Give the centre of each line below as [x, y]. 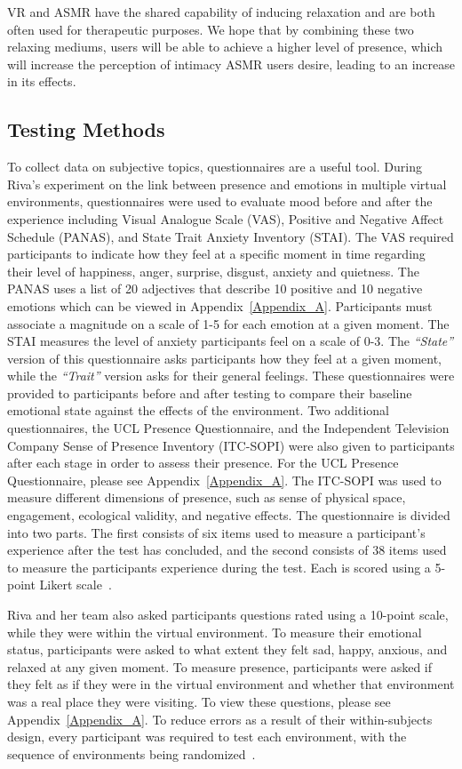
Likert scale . [76, 585]
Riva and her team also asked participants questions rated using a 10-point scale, [228, 615]
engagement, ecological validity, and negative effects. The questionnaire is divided [229, 515]
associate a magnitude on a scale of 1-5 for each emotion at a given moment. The [228, 323]
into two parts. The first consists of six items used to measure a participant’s [216, 532]
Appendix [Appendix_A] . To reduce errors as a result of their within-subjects [220, 719]
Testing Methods [86, 129]
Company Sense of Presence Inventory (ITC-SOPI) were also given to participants [231, 445]
